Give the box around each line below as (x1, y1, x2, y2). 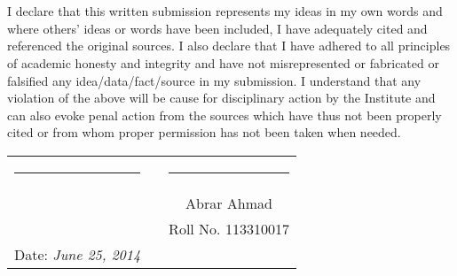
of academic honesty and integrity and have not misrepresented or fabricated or (7, 53, 439, 72)
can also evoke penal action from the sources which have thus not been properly (7, 105, 442, 124)
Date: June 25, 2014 (14, 243, 141, 264)
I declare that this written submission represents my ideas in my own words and (7, 2, 443, 20)
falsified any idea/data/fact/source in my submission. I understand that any (7, 71, 422, 89)
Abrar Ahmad (185, 192, 272, 213)
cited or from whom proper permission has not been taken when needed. (7, 123, 401, 142)
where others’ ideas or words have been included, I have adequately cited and (7, 19, 428, 37)
